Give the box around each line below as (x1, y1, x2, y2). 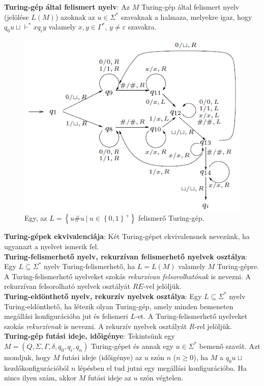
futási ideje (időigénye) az (62, 351, 142, 362)
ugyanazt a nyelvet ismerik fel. (4, 241, 99, 251)
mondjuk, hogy (4, 351, 51, 362)
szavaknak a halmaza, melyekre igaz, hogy (121, 11, 252, 22)
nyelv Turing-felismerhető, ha (44, 261, 135, 272)
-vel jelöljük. (143, 281, 182, 291)
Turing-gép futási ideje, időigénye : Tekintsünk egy (4, 331, 175, 341)
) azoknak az (55, 11, 95, 22)
